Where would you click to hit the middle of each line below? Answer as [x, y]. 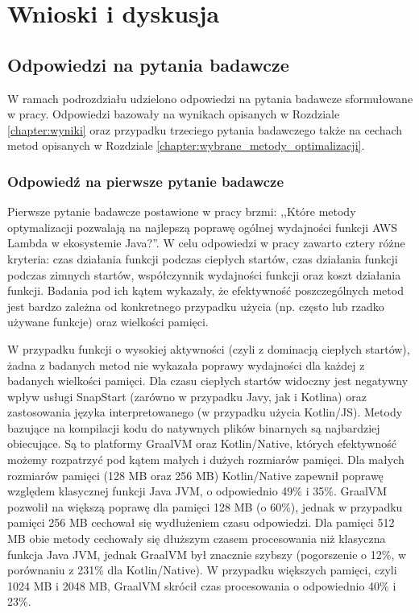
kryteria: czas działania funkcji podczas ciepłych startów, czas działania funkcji [203, 258]
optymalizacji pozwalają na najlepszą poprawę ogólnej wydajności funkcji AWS [203, 227]
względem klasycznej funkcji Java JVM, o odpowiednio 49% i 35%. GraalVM [197, 491]
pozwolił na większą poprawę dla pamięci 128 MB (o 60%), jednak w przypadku [205, 506]
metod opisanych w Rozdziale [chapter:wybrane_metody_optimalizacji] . [186, 145]
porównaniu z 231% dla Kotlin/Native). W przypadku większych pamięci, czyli [202, 570]
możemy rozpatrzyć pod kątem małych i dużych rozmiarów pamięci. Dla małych [206, 460]
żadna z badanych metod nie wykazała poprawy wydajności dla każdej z [186, 364]
